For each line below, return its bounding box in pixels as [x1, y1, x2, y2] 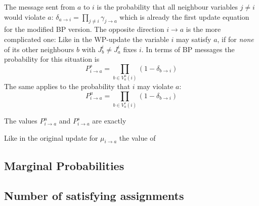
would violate [4, 11, 46, 22]
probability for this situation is [4, 54, 100, 64]
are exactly [92, 115, 126, 126]
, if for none [217, 33, 254, 44]
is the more [186, 24, 221, 34]
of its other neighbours [4, 44, 74, 54]
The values [4, 115, 37, 126]
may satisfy [176, 33, 211, 44]
